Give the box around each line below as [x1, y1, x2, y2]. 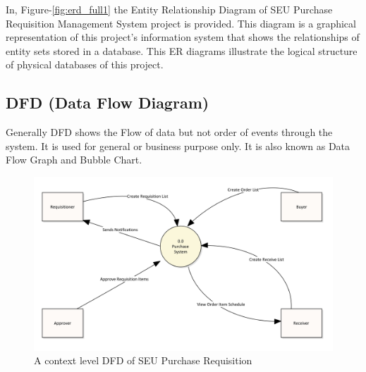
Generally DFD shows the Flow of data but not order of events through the [6, 125, 333, 139]
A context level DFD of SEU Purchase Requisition [34, 353, 252, 368]
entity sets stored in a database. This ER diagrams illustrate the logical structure [6, 43, 358, 58]
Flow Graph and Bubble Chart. [6, 152, 142, 167]
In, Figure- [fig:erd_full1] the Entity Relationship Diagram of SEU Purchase [6, 2, 333, 16]
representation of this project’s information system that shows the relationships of [6, 30, 360, 44]
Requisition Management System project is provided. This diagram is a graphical [6, 15, 356, 30]
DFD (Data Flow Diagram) [6, 92, 209, 113]
